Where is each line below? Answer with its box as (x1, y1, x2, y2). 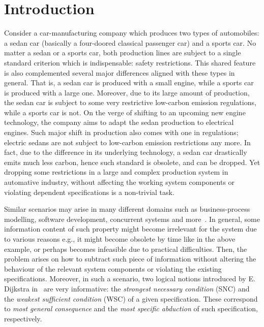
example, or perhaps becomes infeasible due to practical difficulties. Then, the (4, 243, 247, 254)
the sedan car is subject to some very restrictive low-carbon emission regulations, (4, 97, 256, 108)
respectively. (4, 313, 42, 323)
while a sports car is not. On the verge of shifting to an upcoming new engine (4, 107, 246, 117)
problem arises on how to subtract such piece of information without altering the (4, 253, 256, 264)
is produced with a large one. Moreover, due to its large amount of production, (4, 87, 250, 97)
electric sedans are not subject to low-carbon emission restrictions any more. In (4, 137, 251, 147)
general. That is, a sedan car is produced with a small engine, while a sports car (4, 77, 254, 88)
